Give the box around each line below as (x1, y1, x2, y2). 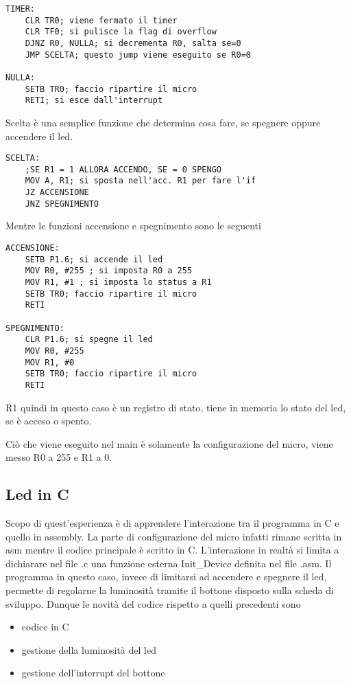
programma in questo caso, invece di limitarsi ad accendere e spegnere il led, (5, 569, 327, 584)
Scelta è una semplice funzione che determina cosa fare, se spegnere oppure (5, 115, 321, 129)
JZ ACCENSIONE (25, 187, 89, 198)
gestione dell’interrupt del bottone (21, 665, 165, 680)
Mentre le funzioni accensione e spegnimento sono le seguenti (5, 218, 261, 233)
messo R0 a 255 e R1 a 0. (5, 450, 112, 464)
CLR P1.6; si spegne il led (25, 334, 153, 345)
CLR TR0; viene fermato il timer (25, 15, 178, 25)
